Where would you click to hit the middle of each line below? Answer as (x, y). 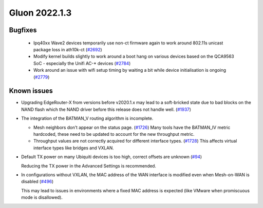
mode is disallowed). (42, 197)
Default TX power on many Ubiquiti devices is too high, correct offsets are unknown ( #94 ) (112, 157)
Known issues (31, 91)
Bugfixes (23, 30)
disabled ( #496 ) (37, 182)
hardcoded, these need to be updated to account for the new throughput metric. (114, 134)
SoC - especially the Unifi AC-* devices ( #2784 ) (82, 63)
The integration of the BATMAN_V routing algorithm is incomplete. (87, 118)
